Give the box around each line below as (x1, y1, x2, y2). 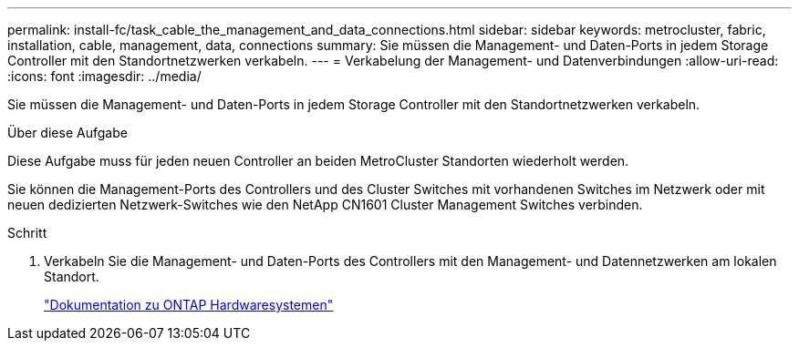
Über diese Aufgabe (7, 125, 128, 140)
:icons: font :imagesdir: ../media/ (7, 68, 202, 84)
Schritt (7, 225, 47, 241)
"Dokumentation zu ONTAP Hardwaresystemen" (44, 297, 334, 312)
